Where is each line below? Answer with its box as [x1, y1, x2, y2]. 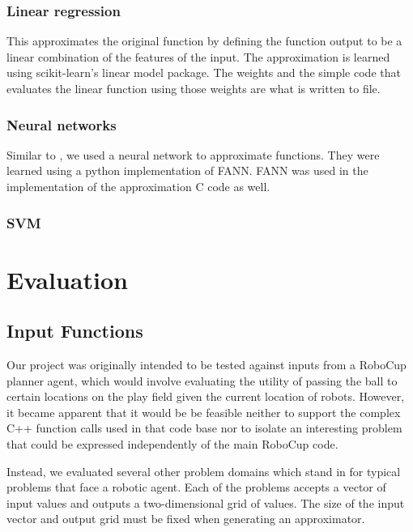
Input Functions [6, 318, 143, 343]
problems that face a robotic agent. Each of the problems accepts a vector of [6, 479, 386, 496]
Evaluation [6, 262, 128, 296]
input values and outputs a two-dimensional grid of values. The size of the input [6, 494, 405, 511]
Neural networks [6, 114, 117, 134]
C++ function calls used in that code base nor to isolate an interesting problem [6, 419, 402, 436]
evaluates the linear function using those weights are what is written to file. [6, 80, 381, 96]
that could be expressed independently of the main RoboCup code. [6, 435, 338, 452]
